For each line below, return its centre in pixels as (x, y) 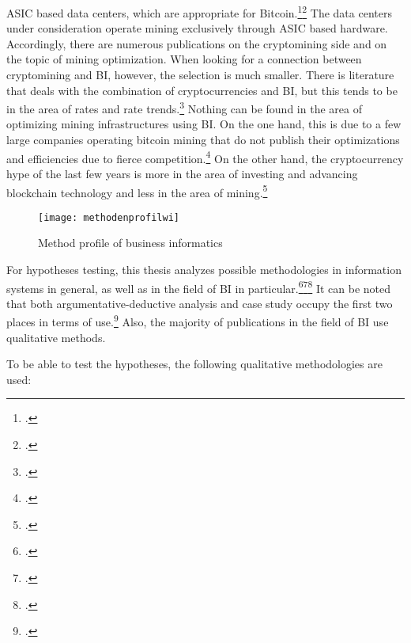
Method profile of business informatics (130, 243)
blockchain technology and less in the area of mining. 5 (137, 191)
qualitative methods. (56, 337)
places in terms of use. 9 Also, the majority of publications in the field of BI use (198, 321)
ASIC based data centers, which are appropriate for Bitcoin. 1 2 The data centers (199, 11)
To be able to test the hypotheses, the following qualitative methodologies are (194, 364)
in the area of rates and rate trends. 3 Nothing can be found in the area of (184, 107)
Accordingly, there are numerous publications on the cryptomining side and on (197, 43)
